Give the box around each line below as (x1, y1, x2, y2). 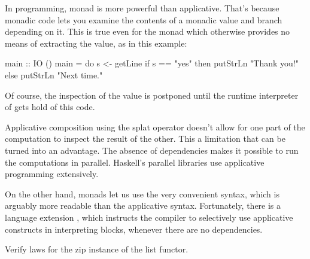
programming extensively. (5, 167, 99, 180)
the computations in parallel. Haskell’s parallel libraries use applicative (5, 156, 265, 168)
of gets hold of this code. (5, 100, 95, 113)
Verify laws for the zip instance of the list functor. (5, 243, 189, 255)
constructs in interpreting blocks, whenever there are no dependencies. (5, 223, 263, 235)
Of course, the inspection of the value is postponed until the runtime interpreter (5, 89, 299, 101)
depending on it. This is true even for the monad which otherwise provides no (5, 25, 290, 38)
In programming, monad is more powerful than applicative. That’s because (5, 2, 279, 14)
